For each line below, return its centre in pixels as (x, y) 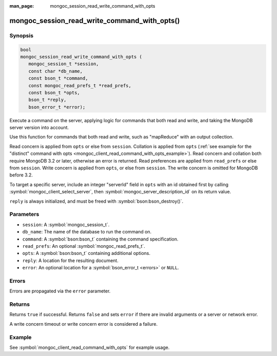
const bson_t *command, (58, 78)
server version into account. (39, 128)
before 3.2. (21, 175)
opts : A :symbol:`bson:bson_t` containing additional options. (86, 253)
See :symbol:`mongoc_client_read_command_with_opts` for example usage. (90, 347)
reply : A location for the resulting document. (71, 260)
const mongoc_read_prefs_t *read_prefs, (80, 85)
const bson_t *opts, (54, 93)
